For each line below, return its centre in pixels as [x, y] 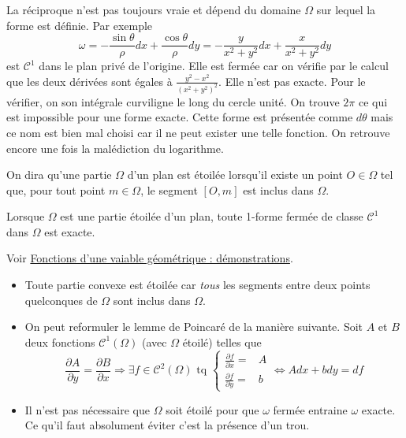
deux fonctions [60, 341]
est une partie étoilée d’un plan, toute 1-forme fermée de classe [212, 216]
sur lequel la [346, 9]
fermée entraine [310, 409]
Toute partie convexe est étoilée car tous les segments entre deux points [197, 285]
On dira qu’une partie [59, 174]
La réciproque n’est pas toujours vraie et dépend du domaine [154, 9]
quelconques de [61, 300]
